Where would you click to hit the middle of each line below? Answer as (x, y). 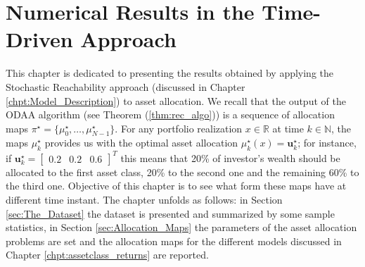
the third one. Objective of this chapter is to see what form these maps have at (176, 186)
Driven (39, 39)
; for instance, (327, 143)
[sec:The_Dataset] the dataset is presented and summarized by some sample (170, 213)
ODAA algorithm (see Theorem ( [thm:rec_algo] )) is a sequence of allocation (170, 114)
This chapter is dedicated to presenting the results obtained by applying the (170, 73)
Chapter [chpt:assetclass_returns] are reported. (107, 255)
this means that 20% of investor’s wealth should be (230, 157)
